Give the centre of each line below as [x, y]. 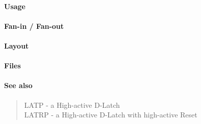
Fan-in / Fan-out [34, 26]
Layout [17, 45]
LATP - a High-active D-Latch [72, 105]
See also [18, 85]
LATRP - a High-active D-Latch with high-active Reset [111, 115]
